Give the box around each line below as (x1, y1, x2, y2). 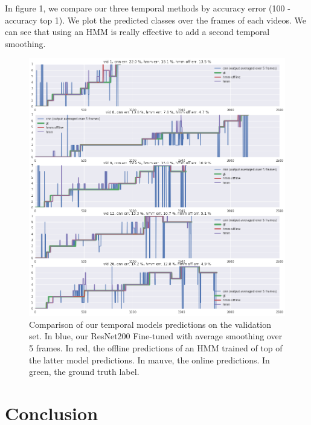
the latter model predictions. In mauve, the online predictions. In (29, 353, 270, 366)
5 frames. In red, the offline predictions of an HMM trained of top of (29, 342, 283, 354)
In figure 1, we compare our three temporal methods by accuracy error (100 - (5, 2, 290, 14)
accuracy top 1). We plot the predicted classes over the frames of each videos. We (5, 13, 307, 26)
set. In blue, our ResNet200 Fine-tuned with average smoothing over (29, 330, 283, 342)
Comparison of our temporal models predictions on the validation (29, 318, 271, 330)
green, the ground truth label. (29, 365, 139, 378)
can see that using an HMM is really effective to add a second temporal (5, 25, 270, 38)
